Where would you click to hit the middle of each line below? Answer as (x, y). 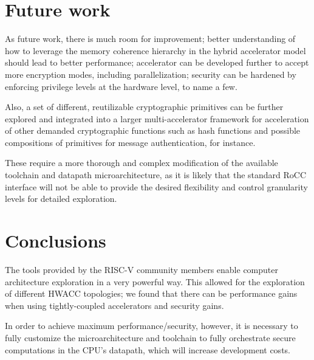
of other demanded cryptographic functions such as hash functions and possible (153, 130)
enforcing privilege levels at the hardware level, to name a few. (121, 86)
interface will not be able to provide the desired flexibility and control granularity (156, 186)
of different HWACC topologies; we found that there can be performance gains (151, 293)
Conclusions (56, 241)
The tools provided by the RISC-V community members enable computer (142, 269)
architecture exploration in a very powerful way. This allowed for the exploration (155, 281)
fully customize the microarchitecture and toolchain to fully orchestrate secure (150, 337)
